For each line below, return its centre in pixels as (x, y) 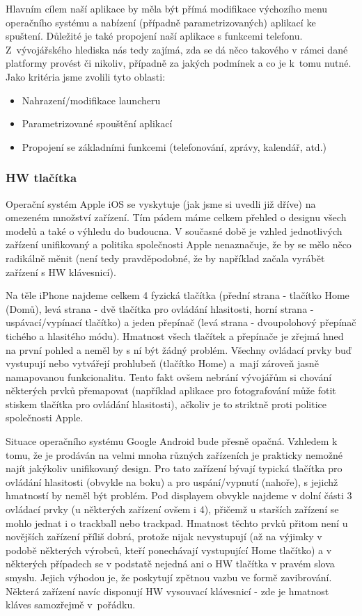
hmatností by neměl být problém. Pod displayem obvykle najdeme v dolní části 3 (179, 495)
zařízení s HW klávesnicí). (61, 271)
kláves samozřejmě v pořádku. (71, 605)
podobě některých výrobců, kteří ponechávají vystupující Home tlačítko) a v (169, 550)
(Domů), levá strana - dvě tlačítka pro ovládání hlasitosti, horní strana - (160, 308)
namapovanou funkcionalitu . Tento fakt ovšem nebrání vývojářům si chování (169, 376)
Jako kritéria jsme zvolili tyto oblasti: (86, 76)
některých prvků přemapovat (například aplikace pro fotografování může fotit (171, 390)
